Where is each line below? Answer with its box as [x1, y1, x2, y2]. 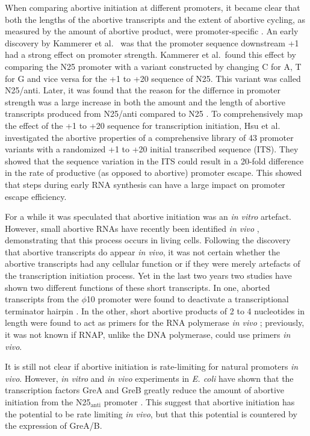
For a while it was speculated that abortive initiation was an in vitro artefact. [5, 210, 291, 223]
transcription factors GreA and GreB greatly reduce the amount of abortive [5, 384, 285, 396]
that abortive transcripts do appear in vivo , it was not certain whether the [5, 245, 280, 258]
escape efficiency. [5, 190, 67, 202]
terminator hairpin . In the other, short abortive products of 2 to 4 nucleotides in [5, 304, 305, 317]
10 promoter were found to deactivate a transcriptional [86, 293, 289, 305]
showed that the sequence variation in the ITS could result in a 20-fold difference [5, 154, 304, 167]
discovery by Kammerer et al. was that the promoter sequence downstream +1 [5, 36, 299, 49]
